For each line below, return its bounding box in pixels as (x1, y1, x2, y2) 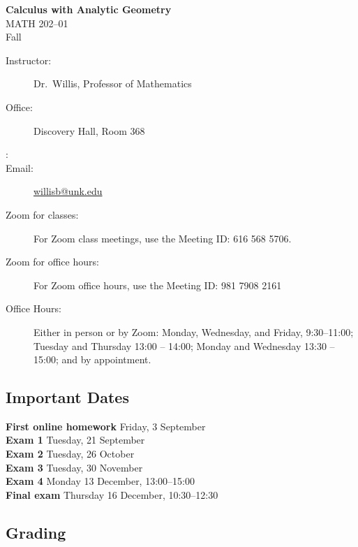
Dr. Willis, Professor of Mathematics (33, 76, 192, 91)
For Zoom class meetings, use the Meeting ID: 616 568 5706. (33, 231, 292, 245)
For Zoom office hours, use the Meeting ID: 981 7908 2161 (33, 277, 282, 292)
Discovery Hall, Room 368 (33, 123, 145, 138)
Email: (6, 160, 33, 175)
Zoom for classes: (6, 207, 79, 221)
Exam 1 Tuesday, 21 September (6, 432, 145, 447)
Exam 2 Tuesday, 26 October (6, 446, 135, 461)
